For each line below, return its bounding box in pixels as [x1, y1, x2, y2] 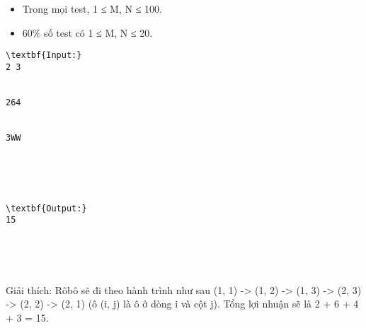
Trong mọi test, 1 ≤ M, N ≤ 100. [22, 1, 162, 16]
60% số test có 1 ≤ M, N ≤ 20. [22, 25, 153, 40]
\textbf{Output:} [6, 203, 87, 213]
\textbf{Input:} [6, 50, 82, 61]
